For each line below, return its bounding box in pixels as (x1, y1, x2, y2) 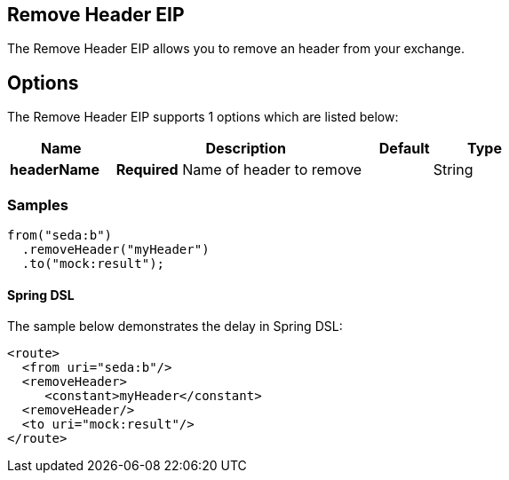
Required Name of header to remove (115, 161, 362, 179)
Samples (7, 195, 68, 214)
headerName (10, 161, 99, 179)
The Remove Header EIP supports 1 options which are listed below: (7, 109, 399, 125)
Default (378, 139, 430, 158)
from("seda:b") (7, 228, 113, 243)
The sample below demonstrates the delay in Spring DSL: (7, 319, 343, 334)
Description (205, 139, 286, 158)
